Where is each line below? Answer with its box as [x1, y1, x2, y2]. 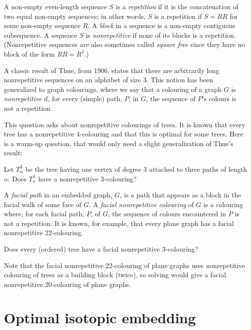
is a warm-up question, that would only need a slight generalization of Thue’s [4, 138, 234, 148]
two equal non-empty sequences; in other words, [4, 11, 146, 21]
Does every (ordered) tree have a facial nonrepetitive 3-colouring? [4, 244, 198, 254]
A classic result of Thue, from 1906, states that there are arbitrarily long [4, 65, 220, 75]
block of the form [4, 48, 55, 59]
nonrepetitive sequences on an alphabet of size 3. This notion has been [4, 75, 213, 85]
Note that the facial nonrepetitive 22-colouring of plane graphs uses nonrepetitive [4, 260, 245, 270]
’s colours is [202, 93, 236, 104]
